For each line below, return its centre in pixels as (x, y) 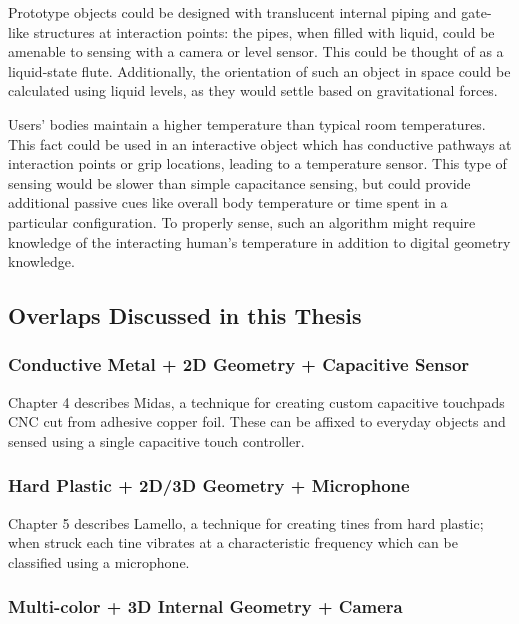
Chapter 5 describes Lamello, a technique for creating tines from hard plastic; (246, 522)
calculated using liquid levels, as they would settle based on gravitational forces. (253, 90)
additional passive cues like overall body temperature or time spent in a (228, 202)
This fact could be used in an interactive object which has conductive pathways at (260, 143)
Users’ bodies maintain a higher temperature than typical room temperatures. (247, 123)
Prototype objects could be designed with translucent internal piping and (232, 12)
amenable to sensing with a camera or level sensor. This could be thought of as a (256, 51)
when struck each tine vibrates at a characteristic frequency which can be (233, 542)
